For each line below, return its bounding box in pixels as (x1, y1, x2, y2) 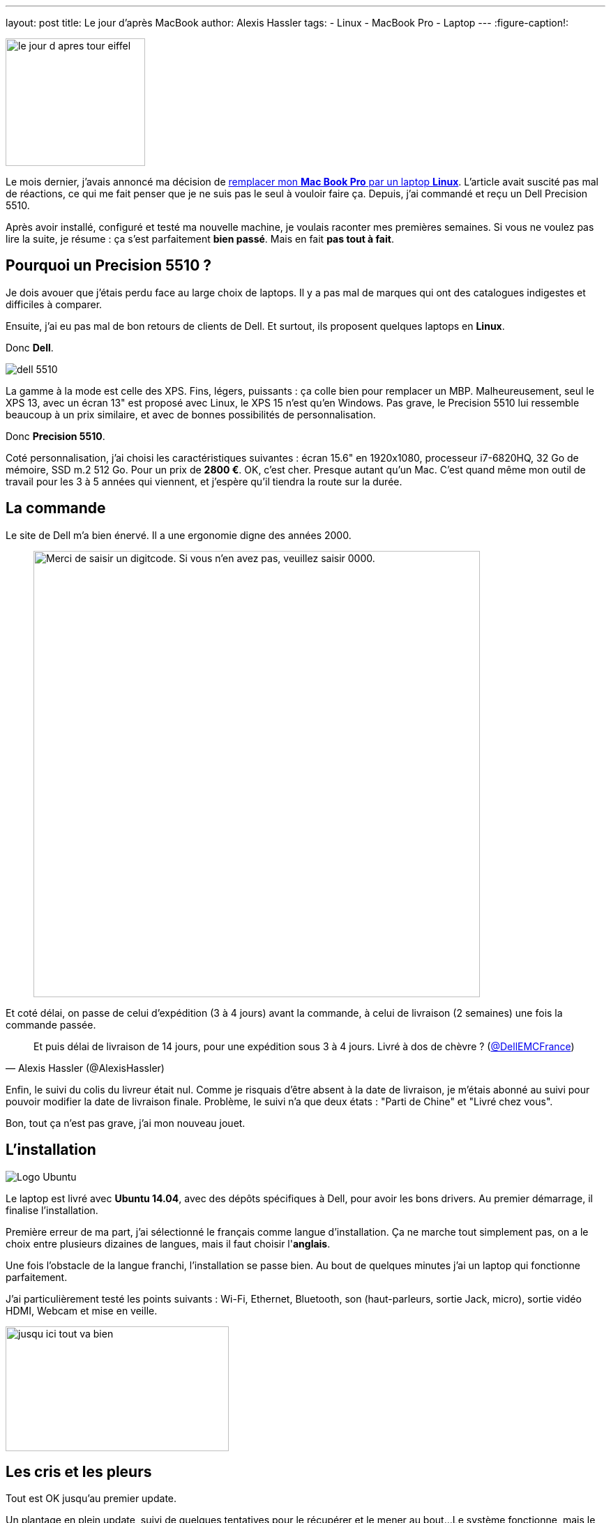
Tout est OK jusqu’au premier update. (6, 1492, 177, 1505)
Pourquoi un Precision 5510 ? (6, 257, 212, 275)
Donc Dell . (6, 341, 54, 354)
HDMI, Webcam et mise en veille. (6, 1304, 158, 1317)
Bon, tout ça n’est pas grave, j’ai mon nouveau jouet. (6, 1116, 246, 1129)
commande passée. (6, 1018, 96, 1031)
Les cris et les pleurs (6, 1462, 152, 1480)
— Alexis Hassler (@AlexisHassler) (6, 1061, 165, 1074)
